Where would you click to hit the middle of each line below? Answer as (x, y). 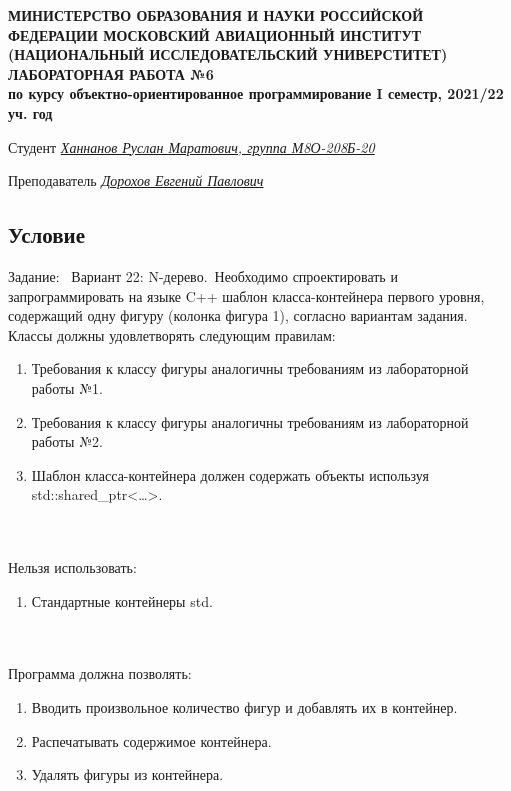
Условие (46, 234)
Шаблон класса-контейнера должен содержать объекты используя (230, 474)
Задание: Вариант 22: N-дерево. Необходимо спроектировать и (203, 275)
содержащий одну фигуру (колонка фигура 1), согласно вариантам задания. (238, 315)
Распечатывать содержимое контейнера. (151, 740)
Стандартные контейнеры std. (122, 600)
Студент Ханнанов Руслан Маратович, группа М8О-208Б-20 (191, 146)
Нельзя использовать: (72, 567)
